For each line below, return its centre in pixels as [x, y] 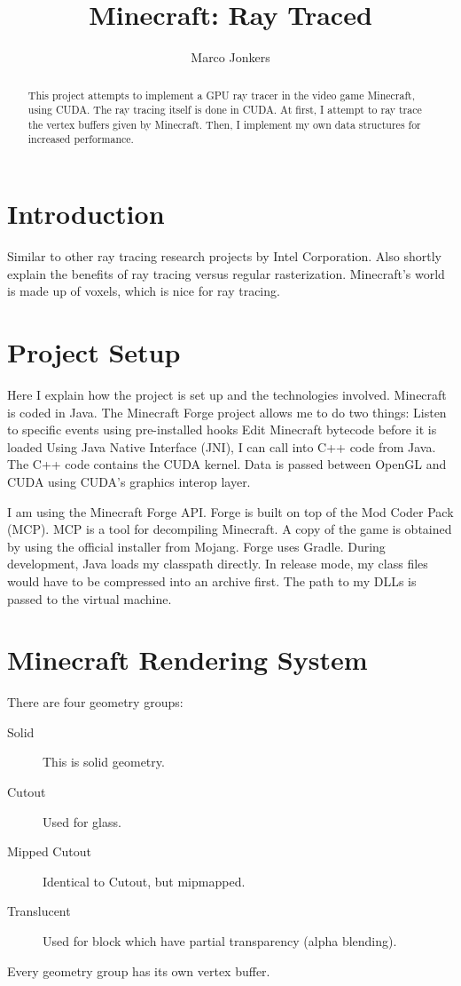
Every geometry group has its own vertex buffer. [139, 970]
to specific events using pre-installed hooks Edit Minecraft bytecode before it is [222, 429]
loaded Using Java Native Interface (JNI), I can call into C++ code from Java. [222, 446]
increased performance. [81, 139]
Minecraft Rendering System [188, 660]
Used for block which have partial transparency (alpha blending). [220, 940]
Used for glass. [82, 821]
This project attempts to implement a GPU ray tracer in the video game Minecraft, [221, 95]
